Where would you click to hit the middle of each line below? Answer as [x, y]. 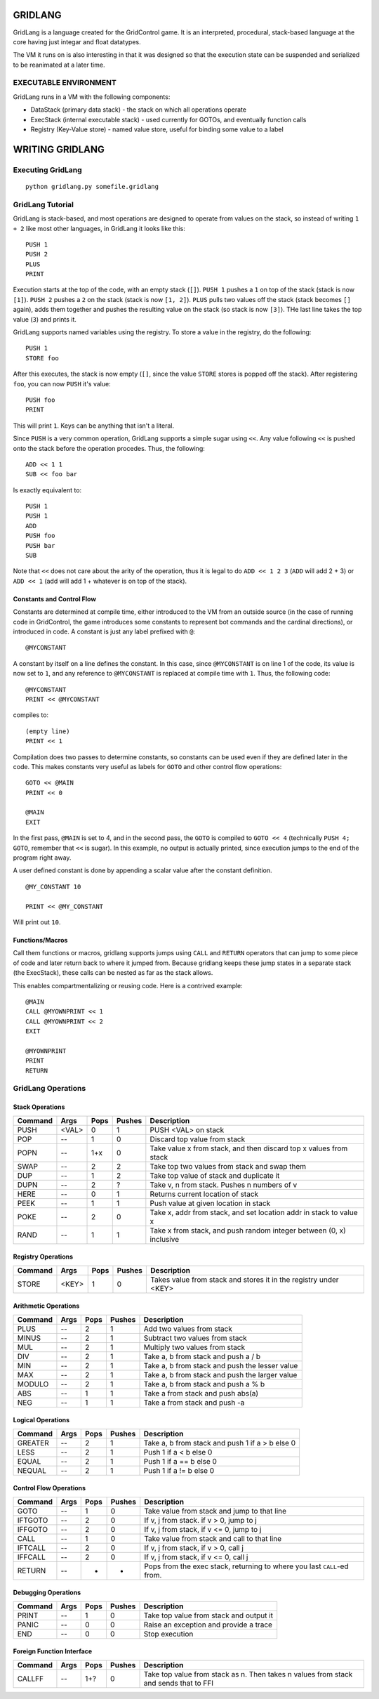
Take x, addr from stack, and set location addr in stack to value [254, 1212]
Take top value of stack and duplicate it [215, 1175]
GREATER [33, 1443]
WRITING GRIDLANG [59, 149]
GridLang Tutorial [43, 204]
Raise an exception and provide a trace [208, 1625]
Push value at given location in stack [210, 1203]
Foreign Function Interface [53, 1651]
